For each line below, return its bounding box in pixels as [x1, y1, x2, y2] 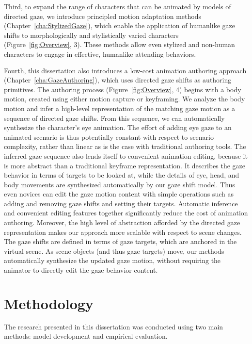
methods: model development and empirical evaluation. [4, 331, 168, 341]
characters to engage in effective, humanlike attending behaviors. [4, 49, 196, 59]
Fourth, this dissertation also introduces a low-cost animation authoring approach [4, 65, 247, 75]
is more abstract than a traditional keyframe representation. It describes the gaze [4, 160, 246, 170]
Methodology [4, 293, 94, 313]
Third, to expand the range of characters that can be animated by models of [4, 1, 231, 11]
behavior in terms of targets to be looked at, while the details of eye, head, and [4, 170, 239, 180]
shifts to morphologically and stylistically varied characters [4, 30, 179, 40]
